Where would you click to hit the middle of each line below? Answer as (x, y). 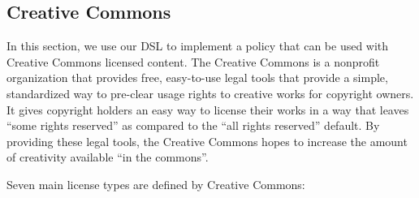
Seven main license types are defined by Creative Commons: (156, 184)
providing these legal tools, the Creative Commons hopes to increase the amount (207, 141)
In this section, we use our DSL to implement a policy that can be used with (198, 46)
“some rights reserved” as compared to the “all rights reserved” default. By (193, 125)
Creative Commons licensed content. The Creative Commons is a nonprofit (193, 61)
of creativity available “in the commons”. (108, 157)
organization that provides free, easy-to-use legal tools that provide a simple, (197, 77)
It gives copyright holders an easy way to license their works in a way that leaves (208, 109)
